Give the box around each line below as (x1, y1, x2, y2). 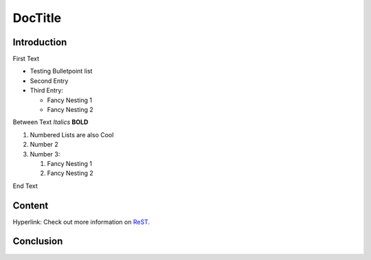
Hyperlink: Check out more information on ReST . (12, 217, 150, 226)
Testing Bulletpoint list (30, 67, 93, 75)
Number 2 (30, 141, 58, 149)
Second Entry (30, 76, 69, 85)
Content (12, 200, 49, 211)
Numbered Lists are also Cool (30, 130, 114, 139)
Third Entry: (30, 86, 63, 95)
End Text (12, 182, 38, 190)
